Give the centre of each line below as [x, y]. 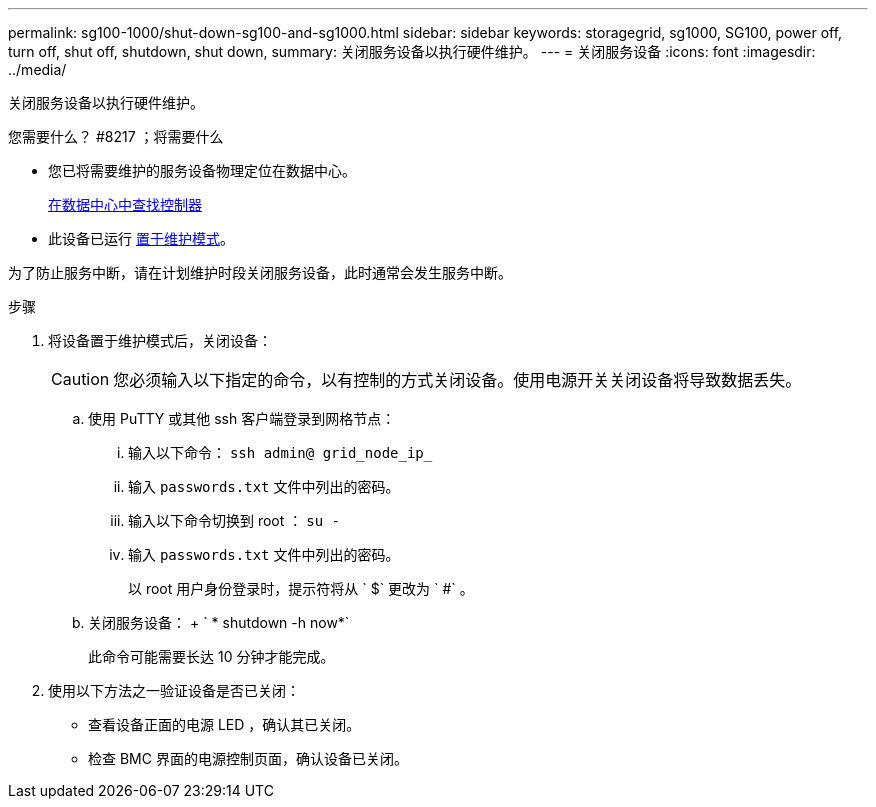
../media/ [37, 69]
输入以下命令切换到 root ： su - [234, 520]
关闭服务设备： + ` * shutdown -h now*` [219, 622]
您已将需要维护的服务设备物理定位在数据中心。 [202, 170]
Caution [80, 379]
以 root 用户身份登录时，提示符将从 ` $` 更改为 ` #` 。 [301, 588]
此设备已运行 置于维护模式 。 [141, 238]
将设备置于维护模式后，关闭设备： [160, 340]
